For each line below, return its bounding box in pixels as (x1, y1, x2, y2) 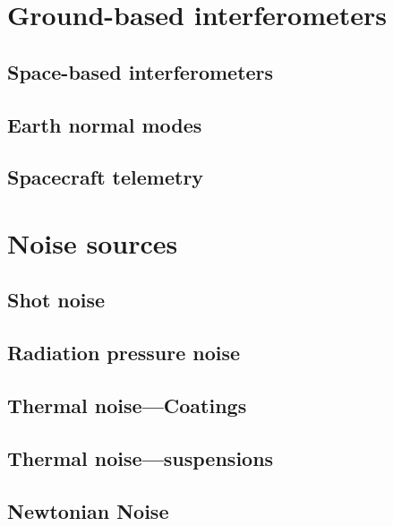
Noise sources (7, 224, 178, 261)
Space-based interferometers (7, 57, 274, 85)
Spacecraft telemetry (7, 163, 204, 191)
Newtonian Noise (7, 496, 169, 524)
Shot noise (7, 286, 106, 314)
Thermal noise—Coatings (7, 392, 247, 419)
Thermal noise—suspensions (7, 444, 274, 471)
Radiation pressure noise (7, 339, 241, 366)
